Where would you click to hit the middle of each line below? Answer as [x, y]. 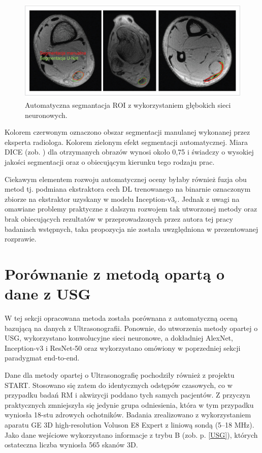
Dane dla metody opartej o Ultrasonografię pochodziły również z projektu [120, 375]
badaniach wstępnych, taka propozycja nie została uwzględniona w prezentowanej [132, 229]
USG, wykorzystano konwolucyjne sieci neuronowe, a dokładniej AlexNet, [119, 338]
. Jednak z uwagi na [208, 199]
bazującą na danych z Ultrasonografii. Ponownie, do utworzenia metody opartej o [131, 328]
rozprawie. [21, 239]
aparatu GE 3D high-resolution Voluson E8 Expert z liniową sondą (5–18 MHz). [129, 425]
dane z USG [48, 294]
